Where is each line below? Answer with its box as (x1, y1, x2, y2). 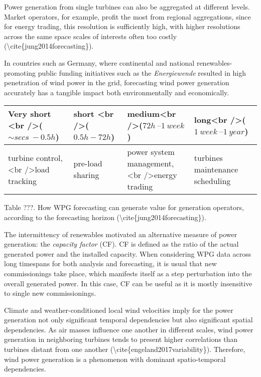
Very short (8, 108, 51, 120)
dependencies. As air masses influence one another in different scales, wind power (4, 324, 253, 334)
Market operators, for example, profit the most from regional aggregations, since (4, 11, 251, 22)
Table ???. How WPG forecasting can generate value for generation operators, (4, 202, 244, 213)
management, (127, 157, 174, 169)
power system (127, 146, 175, 158)
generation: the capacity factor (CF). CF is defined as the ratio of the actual (4, 239, 239, 249)
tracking (8, 174, 37, 186)
